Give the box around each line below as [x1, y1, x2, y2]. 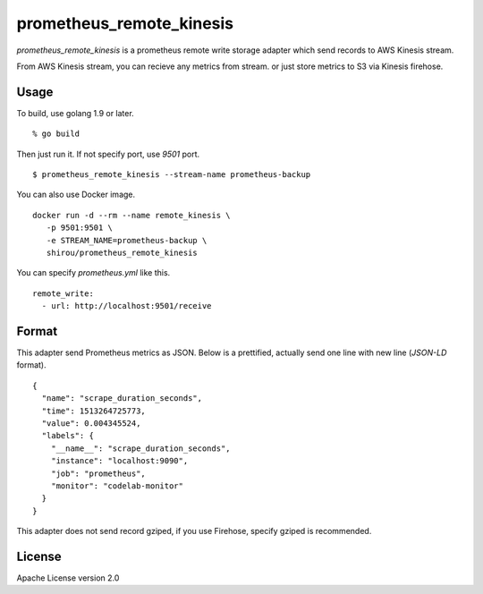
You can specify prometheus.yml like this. [16, 267, 171, 278]
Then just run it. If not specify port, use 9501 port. [16, 148, 200, 159]
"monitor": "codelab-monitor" [50, 480, 183, 491]
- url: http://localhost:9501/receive [41, 301, 212, 311]
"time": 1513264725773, [41, 405, 147, 416]
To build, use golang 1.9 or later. [16, 107, 134, 118]
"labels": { [41, 430, 94, 441]
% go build [32, 129, 80, 139]
